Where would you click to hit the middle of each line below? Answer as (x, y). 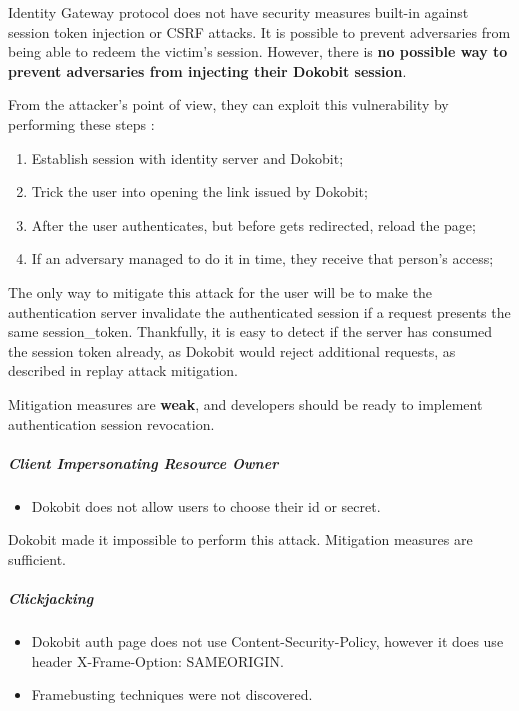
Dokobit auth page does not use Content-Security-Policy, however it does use (267, 641)
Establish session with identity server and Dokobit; (187, 157)
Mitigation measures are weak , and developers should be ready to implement (245, 403)
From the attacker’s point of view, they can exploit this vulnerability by (228, 104)
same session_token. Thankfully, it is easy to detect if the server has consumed (250, 331)
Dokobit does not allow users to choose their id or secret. (206, 505)
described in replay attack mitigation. (123, 370)
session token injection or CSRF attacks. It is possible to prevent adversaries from (259, 31)
